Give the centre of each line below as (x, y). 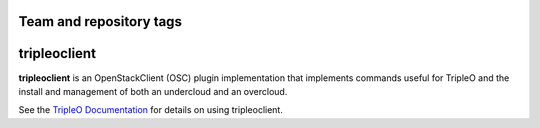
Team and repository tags (100, 21)
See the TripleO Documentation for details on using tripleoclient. (151, 110)
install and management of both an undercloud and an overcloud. (153, 91)
